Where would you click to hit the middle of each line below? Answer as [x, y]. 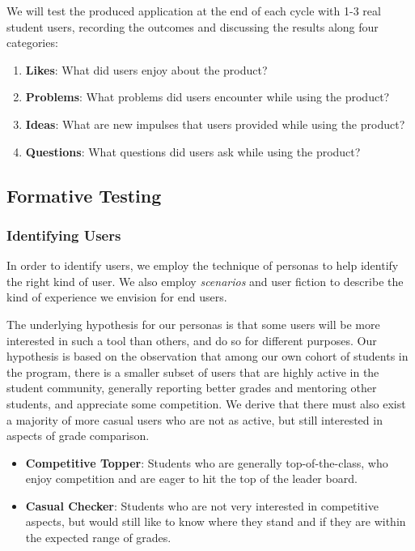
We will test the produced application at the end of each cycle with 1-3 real [194, 11]
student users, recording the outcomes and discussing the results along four [193, 26]
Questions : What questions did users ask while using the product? [193, 151]
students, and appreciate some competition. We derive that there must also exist [206, 403]
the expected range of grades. [98, 538]
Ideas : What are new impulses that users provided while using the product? [215, 124]
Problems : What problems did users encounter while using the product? [207, 97]
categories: [32, 43]
